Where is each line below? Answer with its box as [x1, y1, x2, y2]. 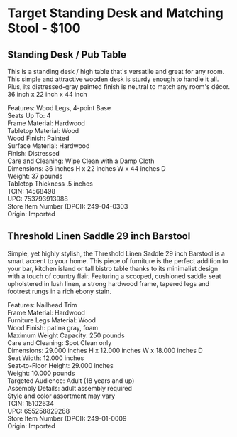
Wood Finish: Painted [7, 134, 70, 142]
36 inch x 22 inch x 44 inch [7, 90, 87, 98]
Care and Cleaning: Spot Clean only [7, 338, 112, 347]
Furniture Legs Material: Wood [7, 315, 96, 325]
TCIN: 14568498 [7, 187, 55, 195]
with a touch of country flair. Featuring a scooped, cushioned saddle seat [7, 272, 221, 280]
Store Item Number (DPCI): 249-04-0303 [7, 202, 128, 211]
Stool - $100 [7, 20, 81, 36]
